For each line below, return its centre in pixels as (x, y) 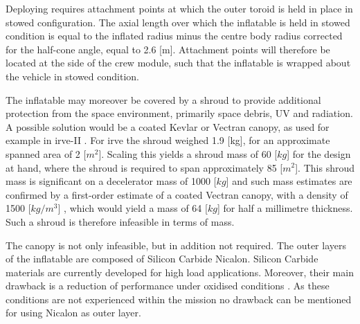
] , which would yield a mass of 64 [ (133, 208)
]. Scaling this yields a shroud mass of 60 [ (188, 153)
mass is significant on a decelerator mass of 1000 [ (111, 181)
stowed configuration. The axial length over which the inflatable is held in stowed (178, 22)
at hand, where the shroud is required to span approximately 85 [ (144, 167)
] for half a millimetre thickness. (285, 208)
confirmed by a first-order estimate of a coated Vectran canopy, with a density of (177, 194)
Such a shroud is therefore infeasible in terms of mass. (120, 221)
